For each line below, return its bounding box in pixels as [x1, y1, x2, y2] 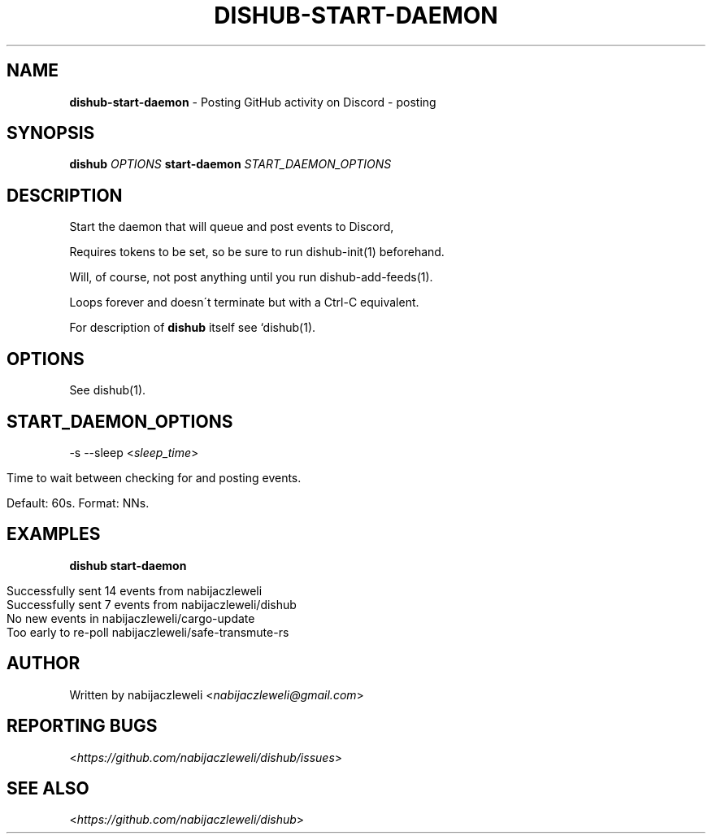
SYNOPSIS [7, 123, 95, 144]
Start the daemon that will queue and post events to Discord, [69, 220, 394, 234]
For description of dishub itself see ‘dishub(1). [69, 320, 316, 335]
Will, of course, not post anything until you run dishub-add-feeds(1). [69, 270, 433, 285]
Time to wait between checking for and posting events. [7, 470, 302, 485]
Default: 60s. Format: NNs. [7, 495, 150, 510]
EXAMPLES [7, 524, 101, 545]
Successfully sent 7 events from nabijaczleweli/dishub [7, 597, 297, 612]
